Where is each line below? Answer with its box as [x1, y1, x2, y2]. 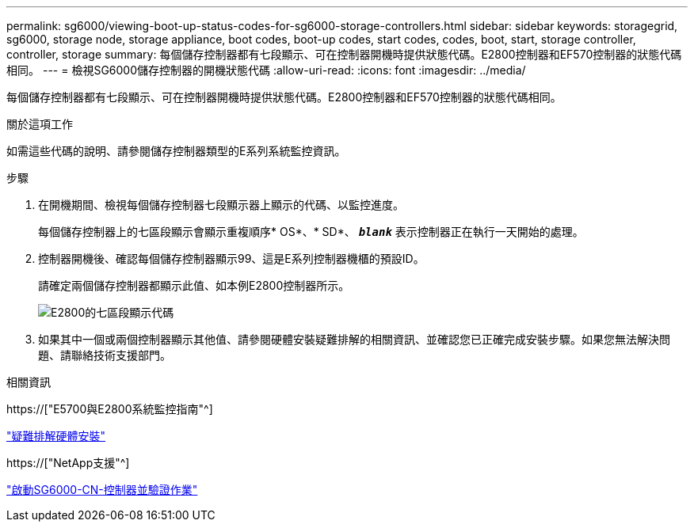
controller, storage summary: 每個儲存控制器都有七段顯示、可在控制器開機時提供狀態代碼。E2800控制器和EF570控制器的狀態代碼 [6, 47, 682, 61]
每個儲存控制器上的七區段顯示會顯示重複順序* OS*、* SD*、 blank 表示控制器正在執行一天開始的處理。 [38, 225, 584, 238]
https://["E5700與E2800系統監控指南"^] [6, 402, 213, 416]
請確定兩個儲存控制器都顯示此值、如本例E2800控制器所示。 [38, 279, 350, 292]
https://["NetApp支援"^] [6, 456, 130, 469]
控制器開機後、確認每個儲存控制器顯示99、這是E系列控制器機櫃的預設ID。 [38, 252, 425, 265]
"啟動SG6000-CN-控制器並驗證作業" [6, 483, 198, 496]
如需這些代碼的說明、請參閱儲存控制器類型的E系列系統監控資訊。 [6, 144, 346, 158]
